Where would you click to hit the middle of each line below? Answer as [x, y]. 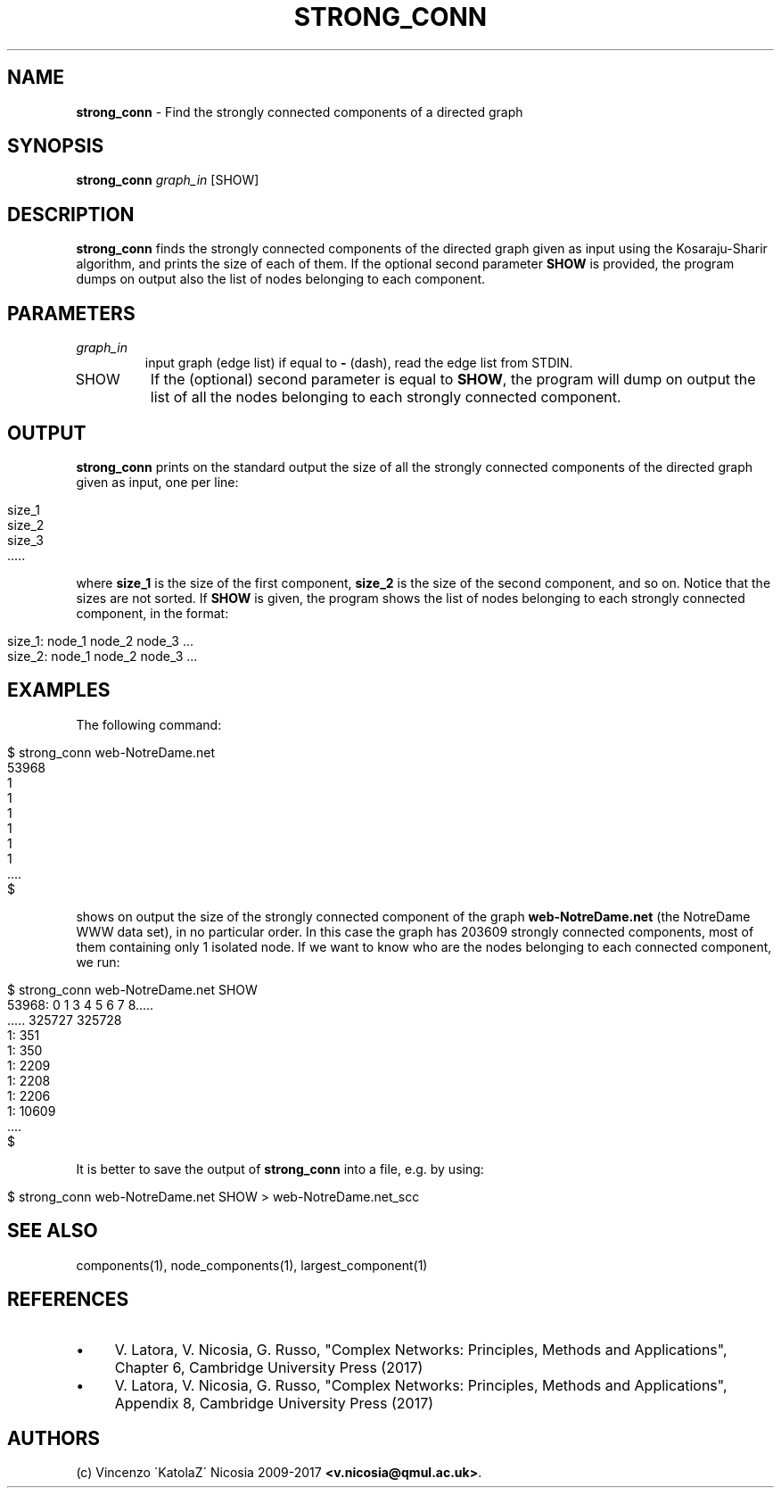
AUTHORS [54, 1438]
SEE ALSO [53, 1231]
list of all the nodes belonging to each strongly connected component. [386, 397]
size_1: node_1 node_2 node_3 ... [101, 640]
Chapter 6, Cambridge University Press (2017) [269, 1367]
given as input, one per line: [157, 482]
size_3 [25, 540]
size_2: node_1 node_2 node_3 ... [103, 656]
